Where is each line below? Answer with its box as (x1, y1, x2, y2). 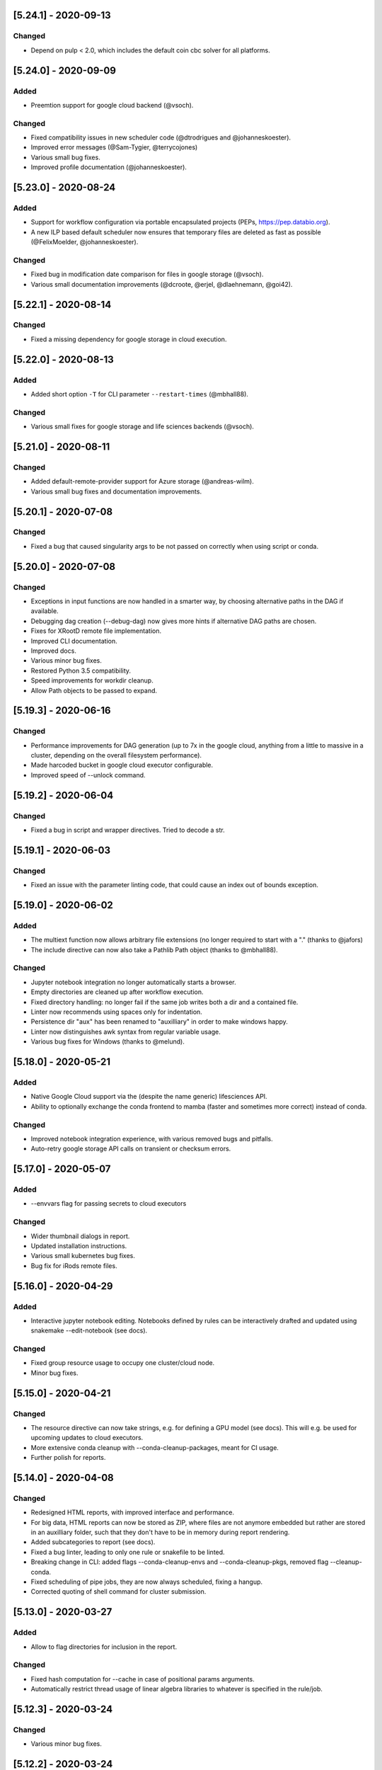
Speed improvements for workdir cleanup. (30, 676, 154, 685)
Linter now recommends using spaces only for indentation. (30, 1007, 203, 1016)
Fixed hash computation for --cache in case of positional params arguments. (30, 1674, 255, 1683)
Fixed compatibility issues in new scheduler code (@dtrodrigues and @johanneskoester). (30, 133, 291, 142)
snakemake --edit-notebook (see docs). (30, 1326, 148, 1335)
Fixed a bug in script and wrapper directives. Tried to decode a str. (30, 826, 226, 835)
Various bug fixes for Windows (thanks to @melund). (30, 1037, 185, 1046)
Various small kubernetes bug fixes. (30, 1252, 136, 1260)
